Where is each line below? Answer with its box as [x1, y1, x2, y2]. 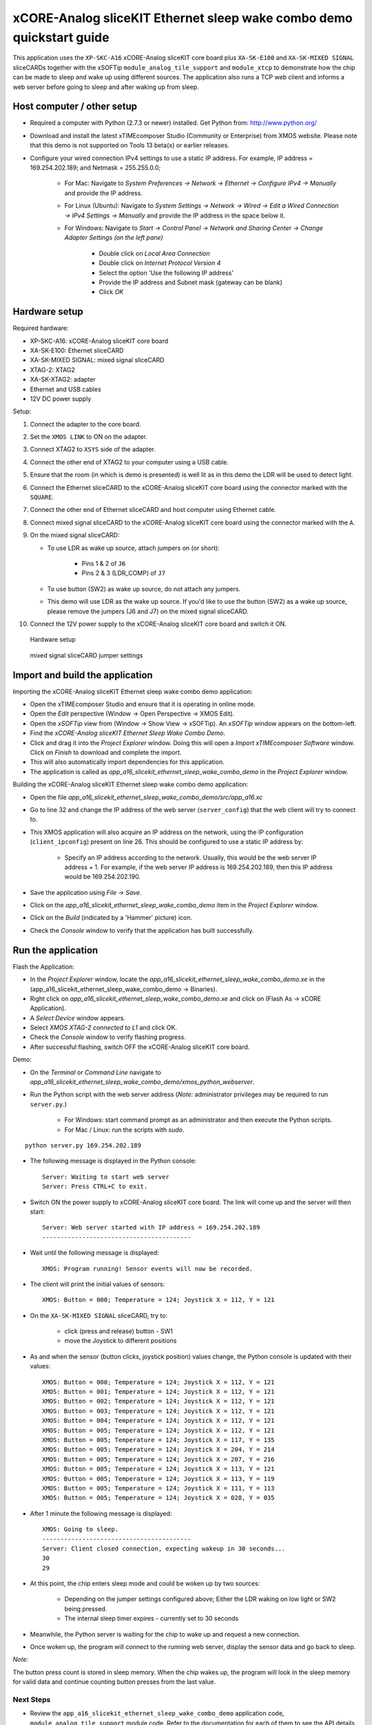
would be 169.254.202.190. [64, 873, 141, 881]
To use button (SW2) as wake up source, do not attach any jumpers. [47, 584, 241, 593]
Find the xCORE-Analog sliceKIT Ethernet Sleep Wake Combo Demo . [30, 729, 226, 738]
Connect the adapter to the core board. [30, 420, 141, 428]
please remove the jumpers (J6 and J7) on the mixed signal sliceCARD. [47, 607, 249, 615]
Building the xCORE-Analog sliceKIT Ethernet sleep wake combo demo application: [12, 780, 249, 789]
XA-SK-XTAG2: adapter [30, 375, 96, 384]
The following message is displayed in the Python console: [30, 1156, 196, 1165]
